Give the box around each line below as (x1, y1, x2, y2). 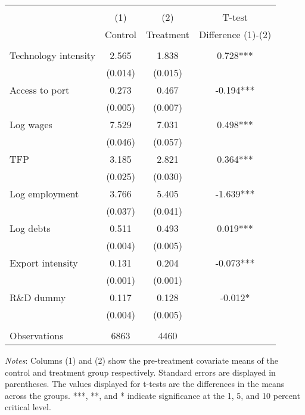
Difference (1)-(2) (199, 27, 272, 41)
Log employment (10, 187, 79, 200)
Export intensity (10, 256, 78, 270)
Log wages (10, 117, 52, 131)
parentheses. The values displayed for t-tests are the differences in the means (5, 377, 285, 390)
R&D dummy (10, 290, 66, 304)
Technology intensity (10, 48, 96, 62)
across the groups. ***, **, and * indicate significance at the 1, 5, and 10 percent (5, 389, 300, 401)
